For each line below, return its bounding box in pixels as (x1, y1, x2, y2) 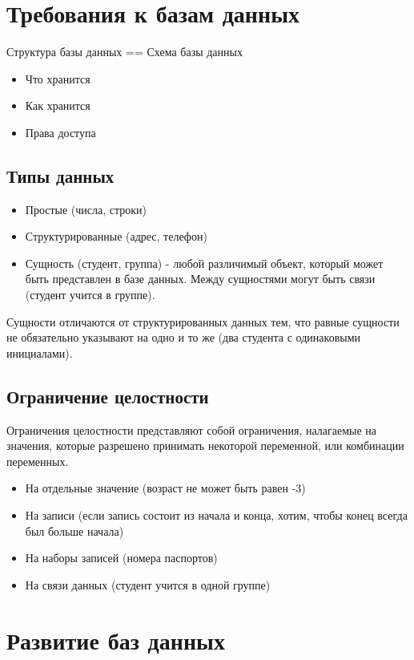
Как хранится (25, 97, 90, 114)
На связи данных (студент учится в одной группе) (25, 576, 271, 593)
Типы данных (6, 163, 115, 188)
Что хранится (25, 70, 90, 87)
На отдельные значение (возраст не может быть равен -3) (25, 480, 306, 496)
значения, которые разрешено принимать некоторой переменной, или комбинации (6, 437, 404, 454)
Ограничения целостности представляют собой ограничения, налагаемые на (6, 421, 377, 438)
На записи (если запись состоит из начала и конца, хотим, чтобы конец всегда (25, 507, 408, 524)
